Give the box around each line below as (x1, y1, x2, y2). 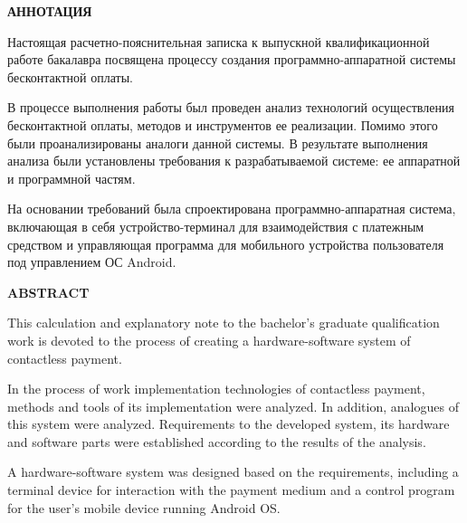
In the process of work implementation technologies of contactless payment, (7, 379, 425, 398)
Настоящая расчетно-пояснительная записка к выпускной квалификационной (7, 32, 430, 51)
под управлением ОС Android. (7, 252, 176, 271)
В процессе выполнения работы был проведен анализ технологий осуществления (7, 98, 454, 117)
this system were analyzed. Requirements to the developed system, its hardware (7, 414, 450, 433)
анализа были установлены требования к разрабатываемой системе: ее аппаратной (7, 151, 461, 170)
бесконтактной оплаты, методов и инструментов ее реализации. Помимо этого (7, 115, 438, 134)
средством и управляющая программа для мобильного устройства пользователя (7, 234, 444, 253)
